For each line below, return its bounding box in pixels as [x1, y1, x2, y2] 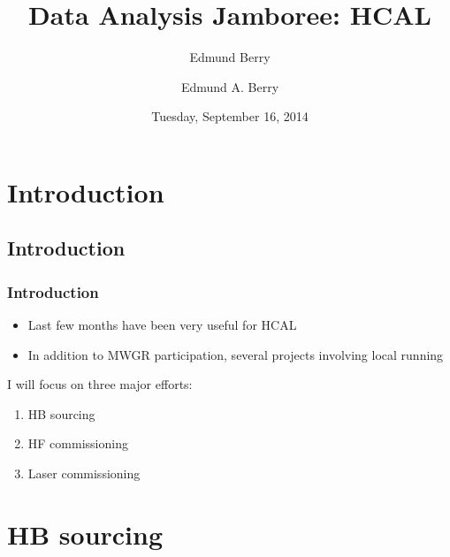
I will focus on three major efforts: [7, 375, 193, 393]
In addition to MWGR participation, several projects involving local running [27, 345, 444, 363]
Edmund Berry [189, 48, 271, 66]
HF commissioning [27, 434, 128, 453]
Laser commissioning [27, 464, 141, 483]
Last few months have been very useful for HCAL [27, 316, 297, 334]
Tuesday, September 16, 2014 [151, 107, 309, 126]
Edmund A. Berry [180, 77, 279, 95]
